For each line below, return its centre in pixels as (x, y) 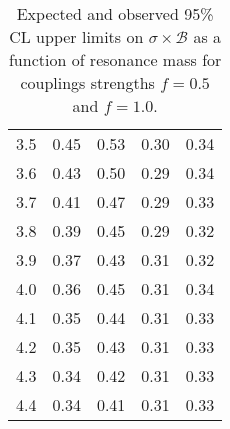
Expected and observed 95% (115, 13)
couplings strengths (87, 82)
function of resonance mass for (115, 59)
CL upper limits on (76, 36)
